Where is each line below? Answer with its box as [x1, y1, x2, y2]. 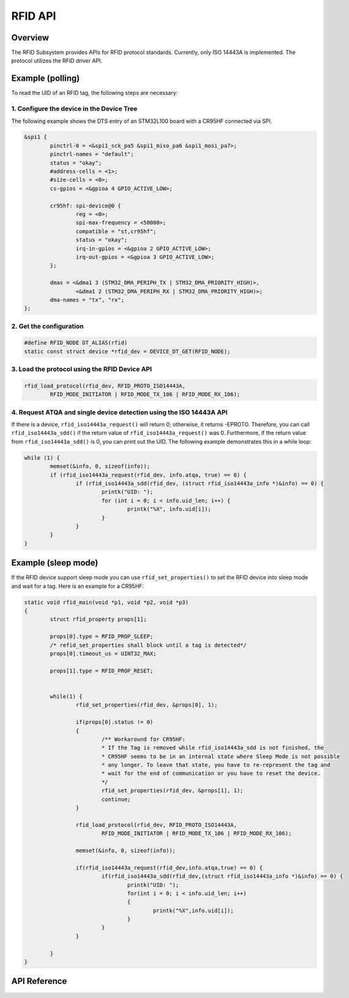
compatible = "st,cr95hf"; [75, 228, 157, 235]
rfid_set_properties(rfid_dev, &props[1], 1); [101, 787, 244, 794]
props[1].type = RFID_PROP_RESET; [50, 667, 153, 674]
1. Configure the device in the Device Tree [11, 105, 138, 113]
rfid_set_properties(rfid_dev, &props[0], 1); [75, 701, 218, 709]
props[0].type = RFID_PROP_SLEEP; [50, 633, 153, 640]
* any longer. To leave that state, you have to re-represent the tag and [101, 762, 331, 769]
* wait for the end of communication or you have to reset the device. [101, 770, 321, 777]
